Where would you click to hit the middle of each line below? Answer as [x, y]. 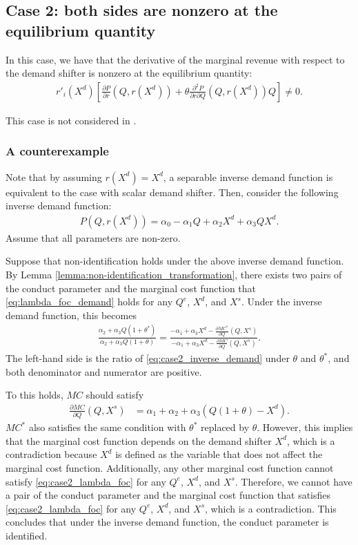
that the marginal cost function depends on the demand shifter [139, 440]
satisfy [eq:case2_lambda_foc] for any [86, 481]
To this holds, [34, 395]
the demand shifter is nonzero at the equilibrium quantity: [129, 73]
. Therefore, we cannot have [294, 481]
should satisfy [115, 395]
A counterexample [57, 151]
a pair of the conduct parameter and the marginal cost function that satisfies [168, 495]
